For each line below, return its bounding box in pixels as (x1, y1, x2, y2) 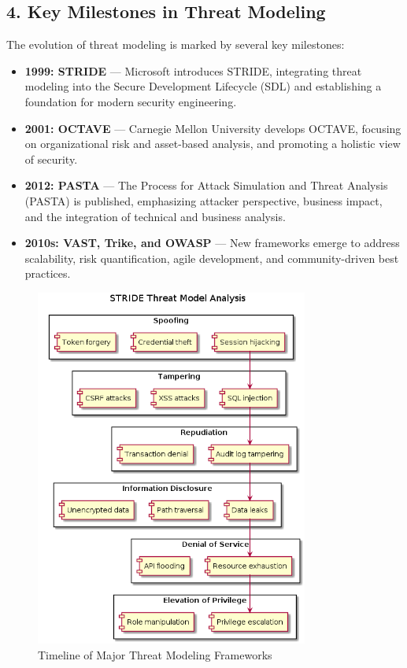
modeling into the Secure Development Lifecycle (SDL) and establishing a (24, 78, 382, 94)
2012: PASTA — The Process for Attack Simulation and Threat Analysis (24, 177, 388, 194)
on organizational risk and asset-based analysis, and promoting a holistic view (24, 135, 401, 152)
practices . (24, 265, 71, 282)
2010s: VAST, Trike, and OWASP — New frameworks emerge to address (24, 234, 400, 251)
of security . (24, 150, 78, 167)
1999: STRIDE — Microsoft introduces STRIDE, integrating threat (24, 62, 362, 79)
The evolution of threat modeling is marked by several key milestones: (6, 36, 345, 53)
